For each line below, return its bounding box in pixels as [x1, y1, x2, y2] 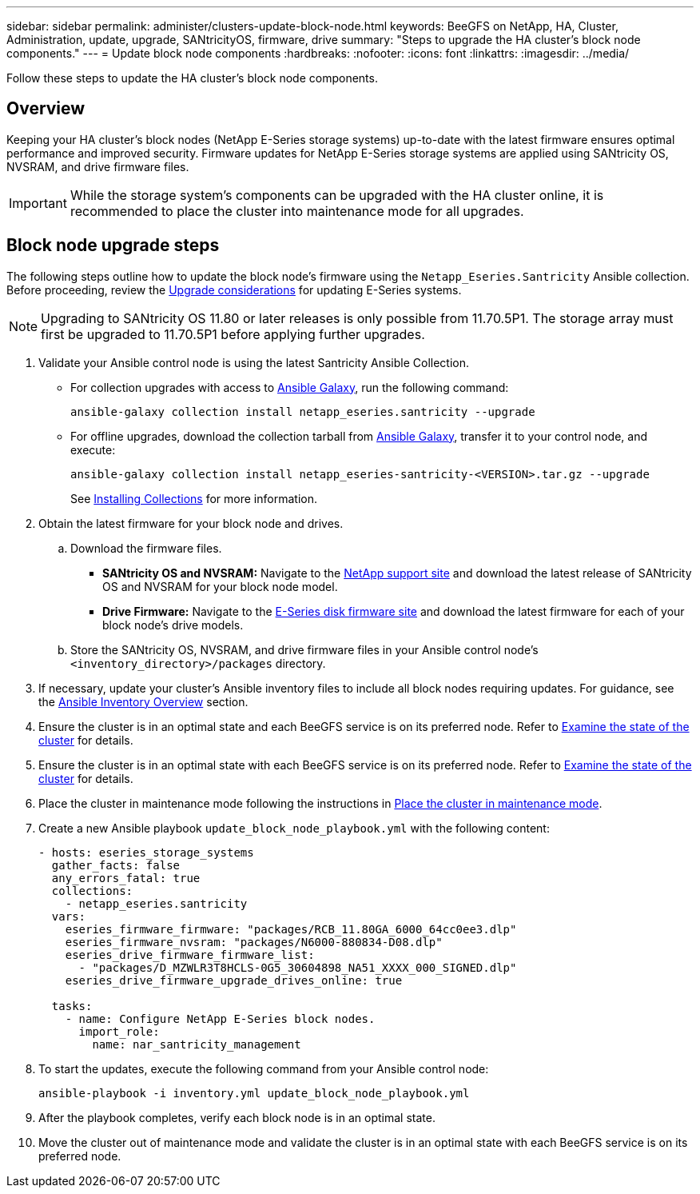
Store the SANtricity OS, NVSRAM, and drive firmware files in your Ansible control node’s [70, 642, 539, 657]
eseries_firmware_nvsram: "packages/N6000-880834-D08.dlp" [65, 935, 443, 948]
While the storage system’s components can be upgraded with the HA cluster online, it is [70, 186, 604, 203]
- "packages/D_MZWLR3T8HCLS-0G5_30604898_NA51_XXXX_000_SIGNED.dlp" [78, 960, 517, 974]
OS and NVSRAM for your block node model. [102, 579, 338, 593]
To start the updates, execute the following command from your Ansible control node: [38, 1061, 489, 1076]
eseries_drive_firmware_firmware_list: [65, 948, 315, 961]
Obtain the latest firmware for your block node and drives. [38, 516, 344, 530]
